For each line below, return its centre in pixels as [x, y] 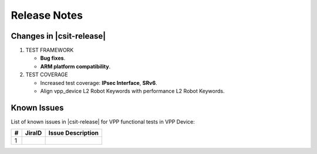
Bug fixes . [53, 58]
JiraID [33, 133]
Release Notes [47, 15]
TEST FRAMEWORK [50, 50]
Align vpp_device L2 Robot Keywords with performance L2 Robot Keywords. [133, 91]
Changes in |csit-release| [58, 36]
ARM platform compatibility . [75, 66]
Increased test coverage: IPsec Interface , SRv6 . [99, 83]
